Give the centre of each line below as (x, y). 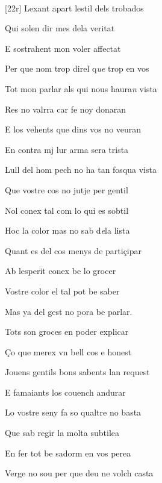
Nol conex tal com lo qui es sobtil (67, 210)
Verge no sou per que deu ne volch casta (79, 473)
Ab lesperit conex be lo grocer (61, 271)
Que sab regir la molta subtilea (62, 433)
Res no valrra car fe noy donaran (66, 109)
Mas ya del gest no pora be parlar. (69, 311)
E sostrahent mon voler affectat (63, 48)
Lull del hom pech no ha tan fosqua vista (81, 170)
